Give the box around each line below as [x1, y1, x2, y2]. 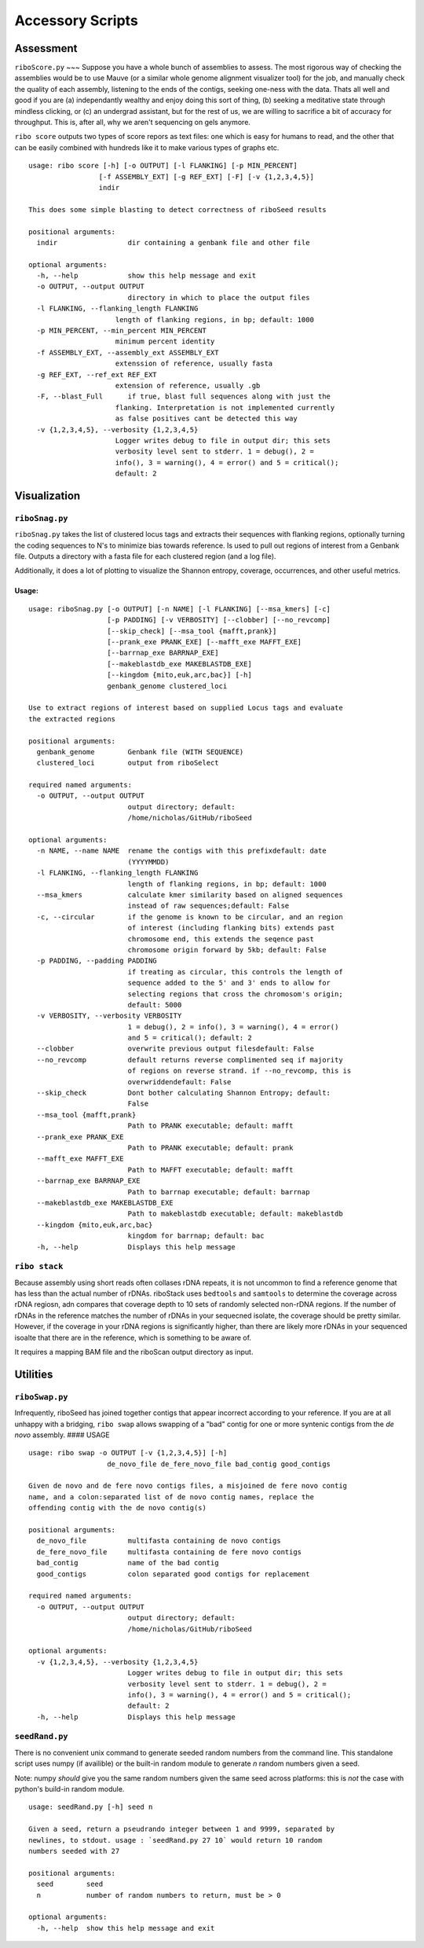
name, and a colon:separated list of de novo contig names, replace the [28, 1492, 314, 1501]
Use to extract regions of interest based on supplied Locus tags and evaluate [28, 703, 343, 713]
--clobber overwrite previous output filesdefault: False [36, 1044, 314, 1053]
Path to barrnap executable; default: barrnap [127, 1187, 310, 1196]
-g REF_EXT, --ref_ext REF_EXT [36, 370, 157, 379]
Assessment [14, 42, 78, 55]
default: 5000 [127, 1000, 182, 1009]
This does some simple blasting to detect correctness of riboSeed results [28, 205, 327, 214]
